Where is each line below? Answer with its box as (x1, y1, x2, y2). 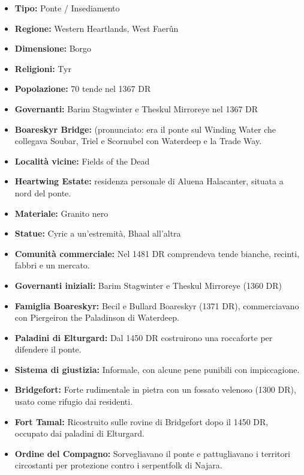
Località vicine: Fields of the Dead (14, 154, 150, 167)
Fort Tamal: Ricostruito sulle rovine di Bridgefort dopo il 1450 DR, (14, 415, 269, 428)
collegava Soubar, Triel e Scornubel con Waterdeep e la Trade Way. (14, 135, 262, 147)
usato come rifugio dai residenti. (14, 395, 133, 408)
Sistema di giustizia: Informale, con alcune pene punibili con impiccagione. (14, 363, 300, 375)
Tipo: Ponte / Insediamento (14, 2, 120, 14)
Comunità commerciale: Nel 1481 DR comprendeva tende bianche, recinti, (14, 247, 300, 259)
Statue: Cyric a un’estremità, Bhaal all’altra (14, 227, 181, 240)
